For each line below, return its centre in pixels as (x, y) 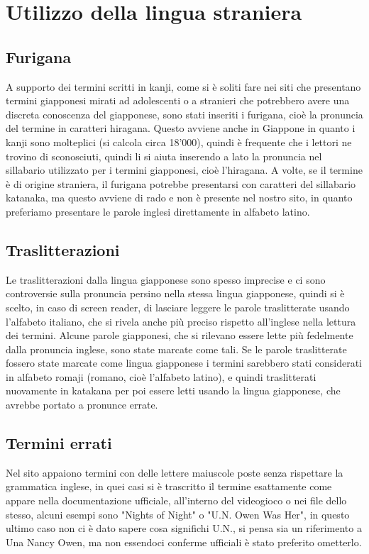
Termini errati (59, 443)
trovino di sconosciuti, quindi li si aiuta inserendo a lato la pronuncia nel (164, 156)
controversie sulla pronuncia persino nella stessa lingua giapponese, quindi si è (175, 293)
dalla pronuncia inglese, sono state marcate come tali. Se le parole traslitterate (176, 349)
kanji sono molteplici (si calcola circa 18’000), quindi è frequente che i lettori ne (179, 142)
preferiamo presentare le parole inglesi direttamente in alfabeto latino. (158, 211)
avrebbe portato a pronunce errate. (82, 405)
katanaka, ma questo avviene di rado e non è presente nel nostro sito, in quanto (179, 198)
